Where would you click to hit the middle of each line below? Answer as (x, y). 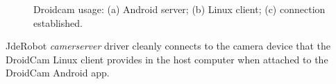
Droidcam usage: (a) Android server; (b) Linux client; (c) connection (179, 9)
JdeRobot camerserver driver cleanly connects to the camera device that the (168, 46)
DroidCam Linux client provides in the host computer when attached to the (167, 59)
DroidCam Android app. (58, 73)
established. (58, 22)
